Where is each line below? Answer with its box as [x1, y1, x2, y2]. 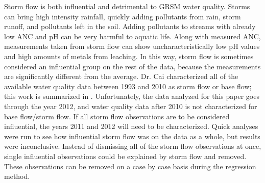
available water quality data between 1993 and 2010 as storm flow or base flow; [4, 81, 252, 91]
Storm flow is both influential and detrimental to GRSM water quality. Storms [4, 1, 250, 11]
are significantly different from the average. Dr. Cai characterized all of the [4, 71, 238, 82]
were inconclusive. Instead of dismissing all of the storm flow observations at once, [4, 141, 261, 151]
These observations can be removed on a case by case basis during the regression [4, 161, 256, 171]
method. [4, 171, 30, 181]
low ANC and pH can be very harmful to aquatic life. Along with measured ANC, [4, 31, 261, 41]
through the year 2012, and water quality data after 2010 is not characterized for [4, 100, 257, 111]
